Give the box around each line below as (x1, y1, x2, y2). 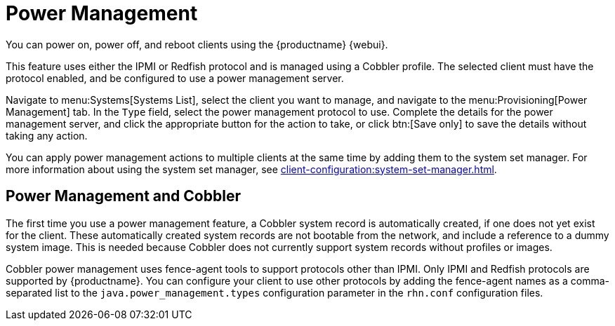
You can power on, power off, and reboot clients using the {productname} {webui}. (6, 38, 388, 50)
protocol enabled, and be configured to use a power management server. (6, 72, 344, 84)
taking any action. (6, 129, 88, 142)
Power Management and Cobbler (6, 187, 241, 205)
